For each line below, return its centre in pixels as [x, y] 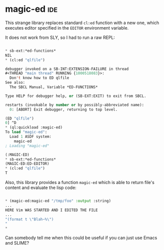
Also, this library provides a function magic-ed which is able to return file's [80, 183]
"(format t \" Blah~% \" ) [30, 219]
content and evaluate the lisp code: [41, 187]
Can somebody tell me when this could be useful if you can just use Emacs [81, 238]
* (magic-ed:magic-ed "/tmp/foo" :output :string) [58, 201]
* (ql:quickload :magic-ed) [34, 127]
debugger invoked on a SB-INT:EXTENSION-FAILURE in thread [67, 69]
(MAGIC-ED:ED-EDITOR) [27, 164]
